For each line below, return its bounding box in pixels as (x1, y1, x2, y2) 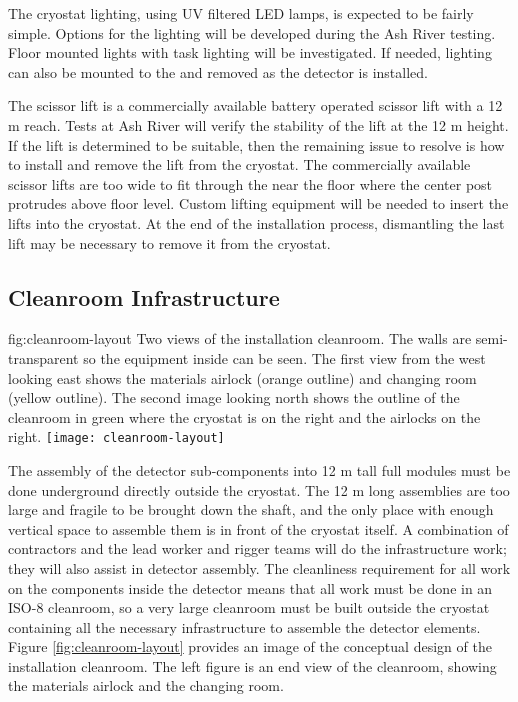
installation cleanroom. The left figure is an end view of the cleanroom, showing (8, 655, 497, 676)
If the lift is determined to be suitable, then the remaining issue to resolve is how (8, 134, 505, 155)
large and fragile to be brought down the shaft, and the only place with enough (8, 499, 494, 520)
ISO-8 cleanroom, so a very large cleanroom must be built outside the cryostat (8, 597, 490, 618)
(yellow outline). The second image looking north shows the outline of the (8, 387, 460, 408)
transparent (8, 347, 79, 368)
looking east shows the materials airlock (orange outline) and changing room (8, 367, 477, 388)
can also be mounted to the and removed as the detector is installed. (8, 61, 428, 82)
